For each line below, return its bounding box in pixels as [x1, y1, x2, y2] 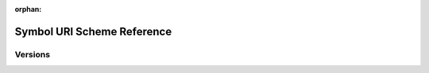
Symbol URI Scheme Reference [14, 24, 172, 38]
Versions [14, 49, 51, 60]
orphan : [14, 5, 42, 13]
